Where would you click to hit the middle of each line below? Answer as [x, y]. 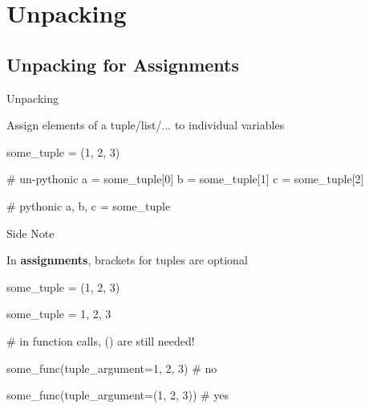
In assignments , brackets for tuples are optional [127, 260]
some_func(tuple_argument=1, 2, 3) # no [112, 368]
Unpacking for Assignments [123, 64]
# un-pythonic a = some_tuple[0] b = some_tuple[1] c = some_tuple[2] [185, 179]
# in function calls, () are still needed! [101, 340]
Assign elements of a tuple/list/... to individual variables [146, 125]
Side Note [30, 233]
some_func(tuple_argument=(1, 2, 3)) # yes [118, 395]
